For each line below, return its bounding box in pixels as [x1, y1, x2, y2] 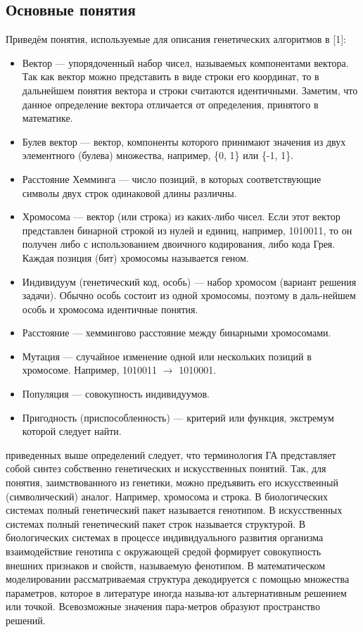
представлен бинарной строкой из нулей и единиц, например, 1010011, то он [22, 222, 352, 237]
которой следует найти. [22, 424, 122, 438]
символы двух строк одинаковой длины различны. [22, 185, 237, 200]
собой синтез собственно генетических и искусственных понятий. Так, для [6, 461, 326, 476]
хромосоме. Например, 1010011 [22, 362, 158, 377]
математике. [22, 110, 73, 125]
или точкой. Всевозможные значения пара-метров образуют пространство [6, 599, 320, 614]
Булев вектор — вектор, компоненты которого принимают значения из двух [22, 134, 346, 148]
